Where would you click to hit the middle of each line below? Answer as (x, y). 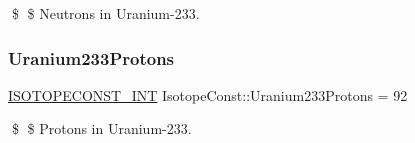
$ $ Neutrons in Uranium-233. (105, 13)
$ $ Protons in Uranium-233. (101, 128)
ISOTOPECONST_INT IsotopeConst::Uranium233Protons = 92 (208, 94)
